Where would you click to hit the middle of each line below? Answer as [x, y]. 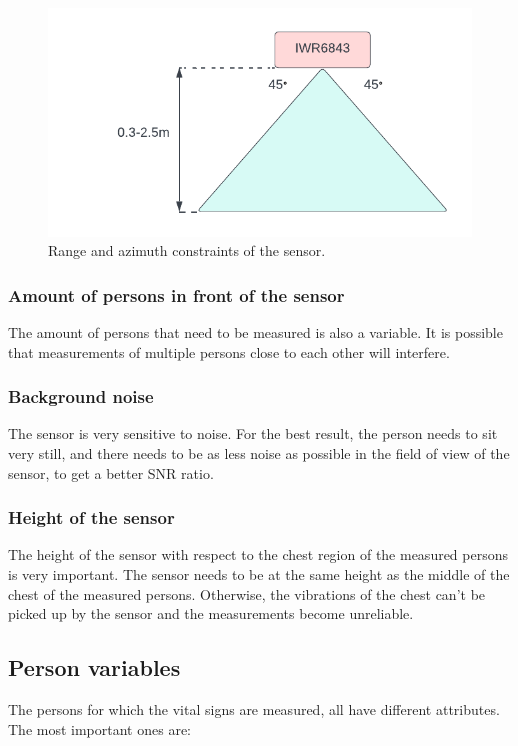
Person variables [94, 667]
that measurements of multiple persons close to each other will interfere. [229, 351]
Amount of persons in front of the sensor [176, 294]
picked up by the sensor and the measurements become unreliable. [211, 613]
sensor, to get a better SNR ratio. [111, 472]
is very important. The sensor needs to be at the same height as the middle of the [259, 573]
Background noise [81, 396]
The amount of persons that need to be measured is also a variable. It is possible [255, 331]
